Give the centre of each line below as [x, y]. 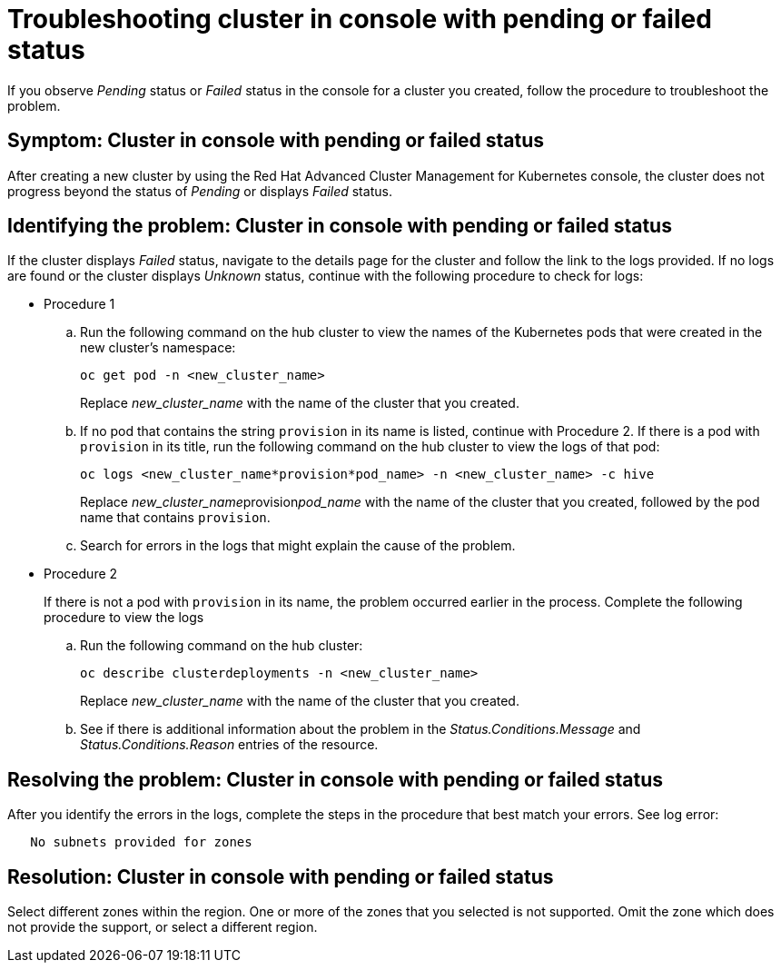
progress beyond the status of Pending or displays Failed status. [200, 191]
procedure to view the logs [124, 618]
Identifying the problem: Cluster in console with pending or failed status [340, 226]
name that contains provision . [175, 518]
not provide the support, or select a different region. [163, 927]
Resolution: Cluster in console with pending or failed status [281, 876]
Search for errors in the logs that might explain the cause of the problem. [298, 546]
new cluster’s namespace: [158, 348]
